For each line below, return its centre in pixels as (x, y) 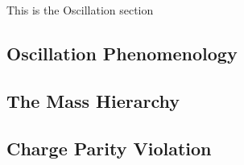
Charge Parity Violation (109, 148)
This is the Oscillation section (80, 10)
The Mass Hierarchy (93, 100)
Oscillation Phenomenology (122, 53)
